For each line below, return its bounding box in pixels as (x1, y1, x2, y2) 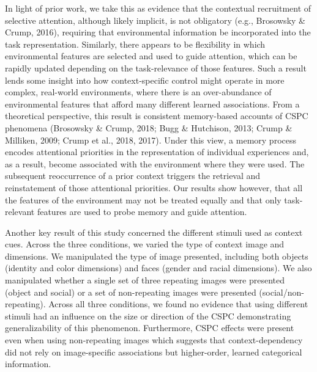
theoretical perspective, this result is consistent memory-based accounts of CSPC (5, 109, 308, 122)
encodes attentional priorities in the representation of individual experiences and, (5, 145, 309, 158)
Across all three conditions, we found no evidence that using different (48, 297, 308, 310)
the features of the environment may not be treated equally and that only (5, 193, 282, 206)
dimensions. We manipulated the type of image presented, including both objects (5, 249, 308, 262)
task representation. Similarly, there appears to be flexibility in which (5, 37, 266, 50)
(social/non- (259, 285, 304, 298)
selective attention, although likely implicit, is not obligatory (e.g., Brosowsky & (5, 13, 305, 26)
